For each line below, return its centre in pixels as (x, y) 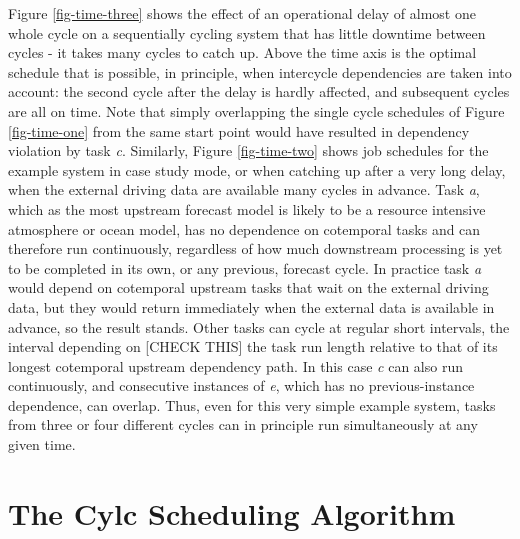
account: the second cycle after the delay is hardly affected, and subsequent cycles (259, 91)
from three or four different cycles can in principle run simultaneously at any (243, 424)
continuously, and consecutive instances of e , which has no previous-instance (241, 385)
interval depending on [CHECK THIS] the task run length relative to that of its (253, 346)
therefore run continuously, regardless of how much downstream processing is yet (255, 248)
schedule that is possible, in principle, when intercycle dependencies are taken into (260, 71)
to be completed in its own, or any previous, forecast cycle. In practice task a (245, 267)
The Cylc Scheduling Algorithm (232, 512)
